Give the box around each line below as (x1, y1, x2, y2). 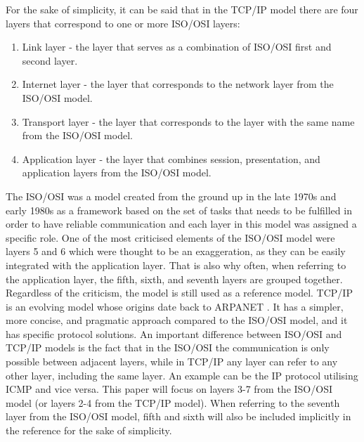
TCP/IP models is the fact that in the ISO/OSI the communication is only (6, 340, 330, 355)
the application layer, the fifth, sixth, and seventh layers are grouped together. (6, 271, 343, 286)
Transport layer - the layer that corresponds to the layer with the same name (22, 114, 355, 129)
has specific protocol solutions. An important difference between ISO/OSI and (6, 326, 342, 341)
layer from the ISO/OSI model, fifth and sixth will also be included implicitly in (6, 409, 351, 424)
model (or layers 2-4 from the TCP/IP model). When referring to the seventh (6, 395, 340, 410)
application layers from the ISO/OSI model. (22, 165, 212, 180)
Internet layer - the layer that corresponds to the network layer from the (22, 77, 334, 91)
